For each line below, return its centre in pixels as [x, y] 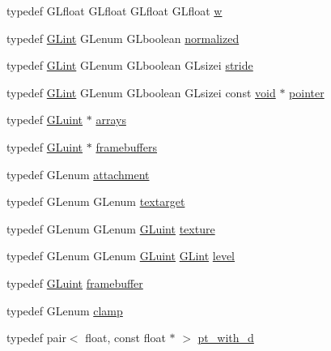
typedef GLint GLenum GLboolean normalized [123, 38]
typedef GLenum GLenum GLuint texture [111, 228]
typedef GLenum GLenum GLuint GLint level [121, 256]
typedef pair [36, 338]
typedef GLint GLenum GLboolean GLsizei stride [130, 65]
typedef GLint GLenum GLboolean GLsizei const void [141, 92]
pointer [307, 92]
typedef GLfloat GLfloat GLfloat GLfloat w [115, 11]
